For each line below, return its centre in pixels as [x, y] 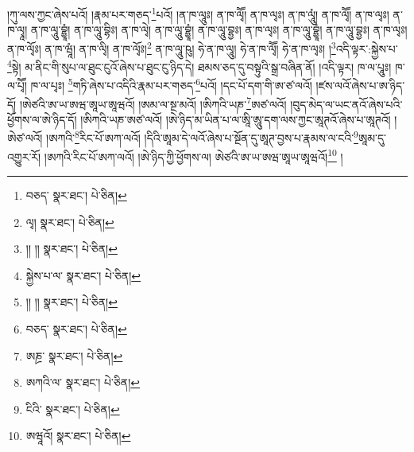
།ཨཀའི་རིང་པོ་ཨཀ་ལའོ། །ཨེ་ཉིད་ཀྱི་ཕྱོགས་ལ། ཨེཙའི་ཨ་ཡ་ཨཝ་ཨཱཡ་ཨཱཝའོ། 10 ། [193, 155]
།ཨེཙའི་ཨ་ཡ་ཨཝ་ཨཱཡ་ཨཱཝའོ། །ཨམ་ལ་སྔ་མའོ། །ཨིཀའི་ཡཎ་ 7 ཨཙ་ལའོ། [153, 103]
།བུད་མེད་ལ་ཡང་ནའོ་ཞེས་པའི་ [346, 104]
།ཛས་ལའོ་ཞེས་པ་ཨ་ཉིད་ [360, 85]
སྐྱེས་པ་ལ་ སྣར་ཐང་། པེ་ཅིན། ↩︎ [83, 275]
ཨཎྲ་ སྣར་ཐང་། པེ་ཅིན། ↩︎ [74, 355]
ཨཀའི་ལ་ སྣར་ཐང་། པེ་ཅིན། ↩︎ [83, 382]
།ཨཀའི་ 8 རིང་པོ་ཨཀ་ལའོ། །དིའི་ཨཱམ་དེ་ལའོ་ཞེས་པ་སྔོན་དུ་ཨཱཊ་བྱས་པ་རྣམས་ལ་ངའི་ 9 [202, 137]
